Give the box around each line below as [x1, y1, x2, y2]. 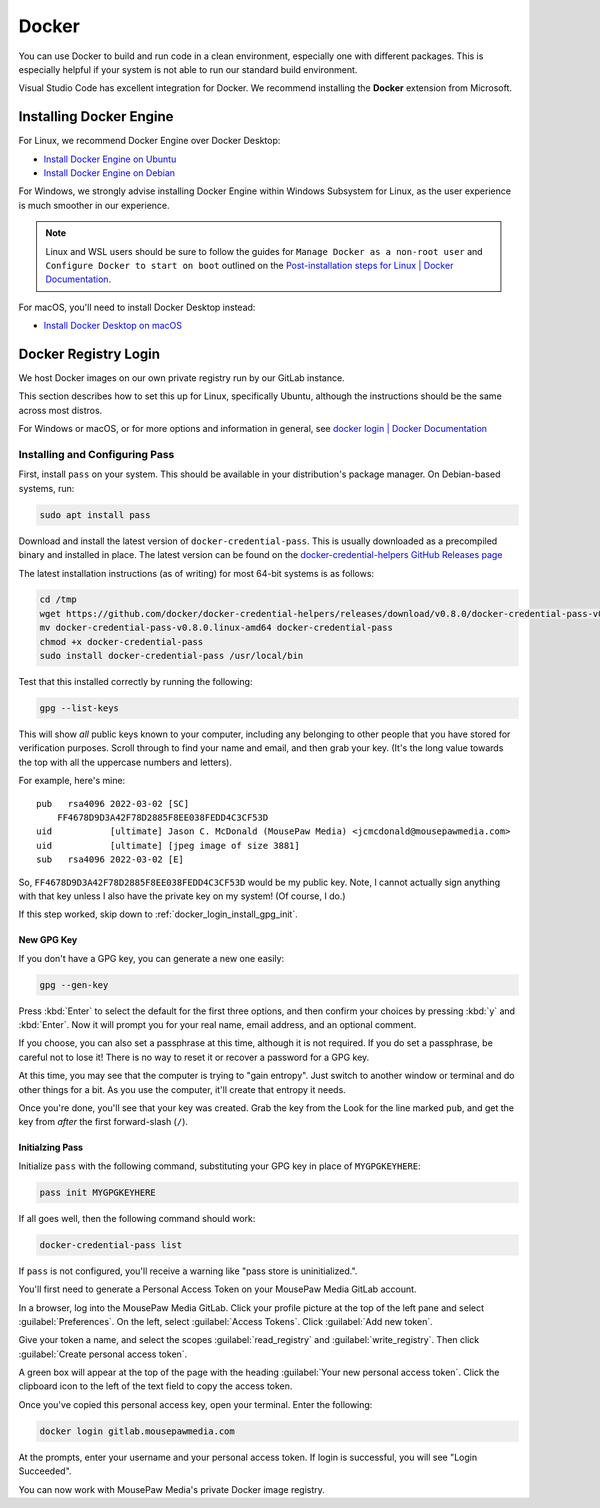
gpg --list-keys [39, 703, 120, 714]
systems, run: [18, 482, 75, 494]
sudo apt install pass [39, 509, 151, 520]
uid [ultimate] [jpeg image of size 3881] [36, 840, 300, 851]
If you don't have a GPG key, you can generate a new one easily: [18, 952, 285, 964]
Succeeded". [18, 1465, 72, 1477]
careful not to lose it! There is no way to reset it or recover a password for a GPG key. [18, 1051, 370, 1063]
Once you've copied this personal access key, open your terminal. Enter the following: [18, 1398, 373, 1410]
